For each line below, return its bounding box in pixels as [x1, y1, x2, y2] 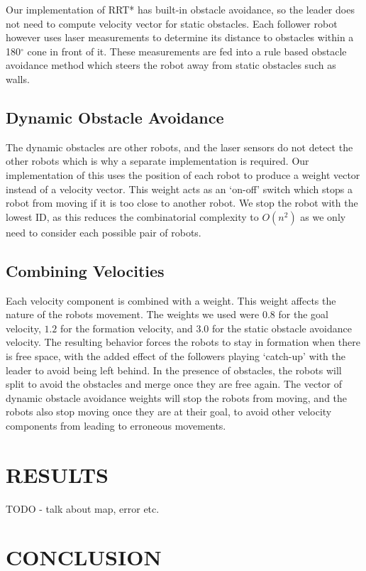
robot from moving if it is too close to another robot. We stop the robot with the [6, 195, 358, 210]
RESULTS [6, 459, 109, 489]
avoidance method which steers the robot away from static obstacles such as [6, 58, 336, 72]
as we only [300, 209, 346, 224]
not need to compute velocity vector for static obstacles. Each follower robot [6, 16, 338, 31]
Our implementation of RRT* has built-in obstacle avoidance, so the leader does [6, 2, 355, 16]
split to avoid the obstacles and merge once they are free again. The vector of [6, 376, 342, 391]
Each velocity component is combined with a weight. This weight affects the [6, 293, 336, 308]
